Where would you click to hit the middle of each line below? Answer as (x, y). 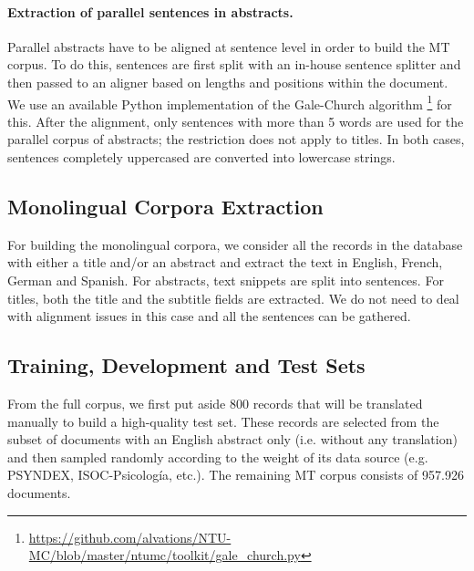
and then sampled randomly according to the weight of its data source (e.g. (218, 457)
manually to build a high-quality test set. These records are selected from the (223, 421)
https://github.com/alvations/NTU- (130, 537)
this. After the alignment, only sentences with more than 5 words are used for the (236, 121)
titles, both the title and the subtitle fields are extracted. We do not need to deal (233, 298)
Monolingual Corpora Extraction (165, 206)
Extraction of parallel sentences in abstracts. (150, 11)
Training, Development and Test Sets (186, 365)
